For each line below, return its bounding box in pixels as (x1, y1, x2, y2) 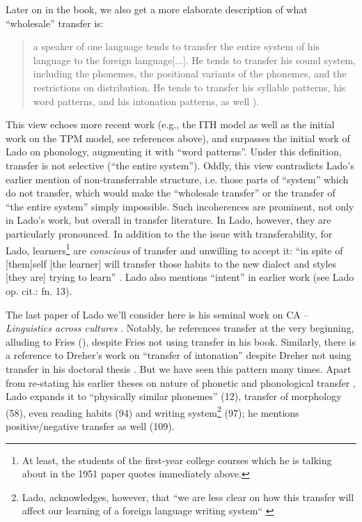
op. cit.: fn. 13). (6, 283, 72, 298)
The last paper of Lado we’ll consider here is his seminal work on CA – (6, 307, 309, 321)
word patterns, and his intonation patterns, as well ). (33, 93, 260, 108)
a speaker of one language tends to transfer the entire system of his (33, 39, 320, 54)
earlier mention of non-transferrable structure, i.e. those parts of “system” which (6, 171, 349, 186)
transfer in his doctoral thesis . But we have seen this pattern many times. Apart (6, 361, 352, 376)
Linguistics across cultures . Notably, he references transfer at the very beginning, (6, 321, 354, 335)
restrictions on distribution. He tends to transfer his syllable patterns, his (33, 79, 346, 94)
